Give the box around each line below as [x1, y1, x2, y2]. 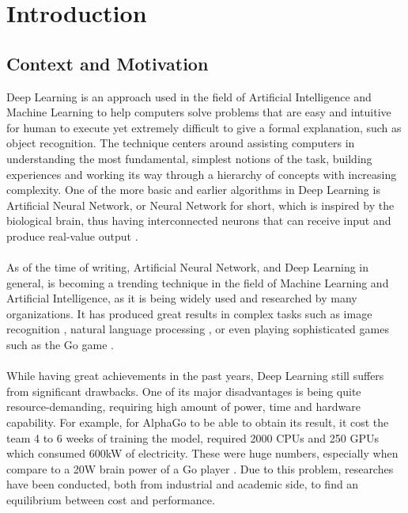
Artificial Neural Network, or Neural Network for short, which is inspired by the [6, 196, 395, 213]
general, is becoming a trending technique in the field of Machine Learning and [6, 274, 389, 291]
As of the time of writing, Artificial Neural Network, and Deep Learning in [6, 259, 369, 275]
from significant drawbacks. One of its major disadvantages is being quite [6, 382, 361, 399]
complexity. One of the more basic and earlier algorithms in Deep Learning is [6, 181, 380, 198]
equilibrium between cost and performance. [6, 492, 215, 508]
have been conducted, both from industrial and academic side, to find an [6, 476, 359, 492]
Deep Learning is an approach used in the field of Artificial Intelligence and [6, 88, 372, 104]
